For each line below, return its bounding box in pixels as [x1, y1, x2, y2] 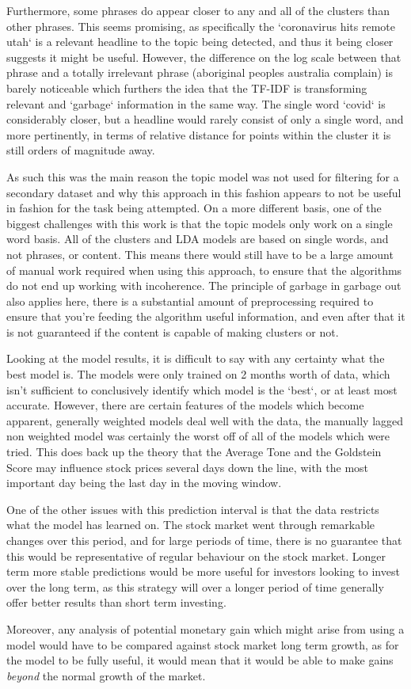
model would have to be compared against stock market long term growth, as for [6, 636, 399, 653]
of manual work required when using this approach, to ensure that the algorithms [6, 261, 402, 278]
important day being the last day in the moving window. [6, 474, 282, 491]
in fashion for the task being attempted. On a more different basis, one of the [6, 200, 382, 216]
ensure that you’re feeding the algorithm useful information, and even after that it [6, 308, 405, 325]
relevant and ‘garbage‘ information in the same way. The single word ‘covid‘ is [6, 95, 386, 112]
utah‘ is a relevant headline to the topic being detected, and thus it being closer [6, 33, 394, 50]
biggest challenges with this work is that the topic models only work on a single [6, 215, 393, 231]
